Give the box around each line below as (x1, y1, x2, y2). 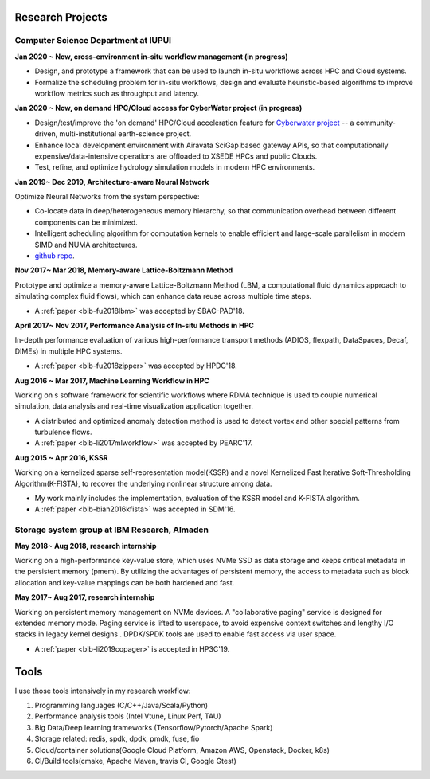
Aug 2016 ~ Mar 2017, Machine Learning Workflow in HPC (14, 375, 210, 386)
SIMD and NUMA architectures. (34, 240, 138, 249)
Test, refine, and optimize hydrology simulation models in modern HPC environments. (34, 162, 315, 172)
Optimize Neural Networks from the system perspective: (14, 192, 200, 202)
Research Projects (14, 10, 107, 24)
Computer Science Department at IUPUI (14, 35, 171, 46)
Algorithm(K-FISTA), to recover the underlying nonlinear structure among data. (14, 479, 272, 488)
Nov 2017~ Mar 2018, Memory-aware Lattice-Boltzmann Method (14, 265, 233, 275)
